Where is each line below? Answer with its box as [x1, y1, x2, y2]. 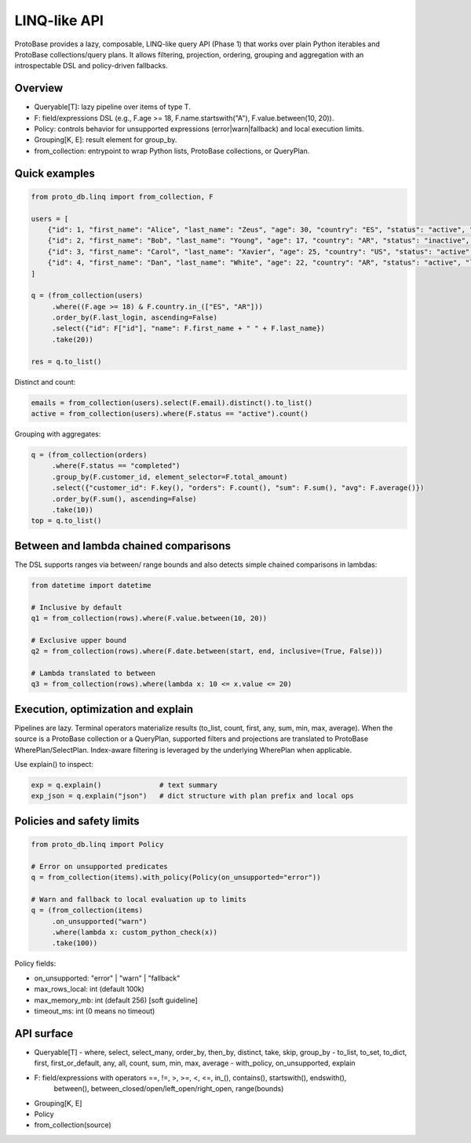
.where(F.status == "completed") [51, 462, 181, 470]
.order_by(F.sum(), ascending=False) [51, 495, 197, 503]
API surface [14, 1027, 74, 1040]
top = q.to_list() [31, 517, 102, 525]
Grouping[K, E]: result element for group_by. [34, 135, 177, 144]
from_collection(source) [34, 1120, 111, 1130]
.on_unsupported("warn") [51, 917, 148, 926]
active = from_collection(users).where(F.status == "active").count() [31, 409, 309, 418]
